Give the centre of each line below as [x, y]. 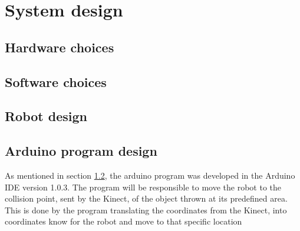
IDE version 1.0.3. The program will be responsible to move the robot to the [143, 187]
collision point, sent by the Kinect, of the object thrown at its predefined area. [146, 198]
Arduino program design [81, 151]
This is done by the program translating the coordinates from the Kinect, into [146, 210]
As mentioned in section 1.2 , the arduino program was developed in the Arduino [150, 175]
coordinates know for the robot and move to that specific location [123, 221]
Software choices [56, 81]
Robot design [46, 116]
